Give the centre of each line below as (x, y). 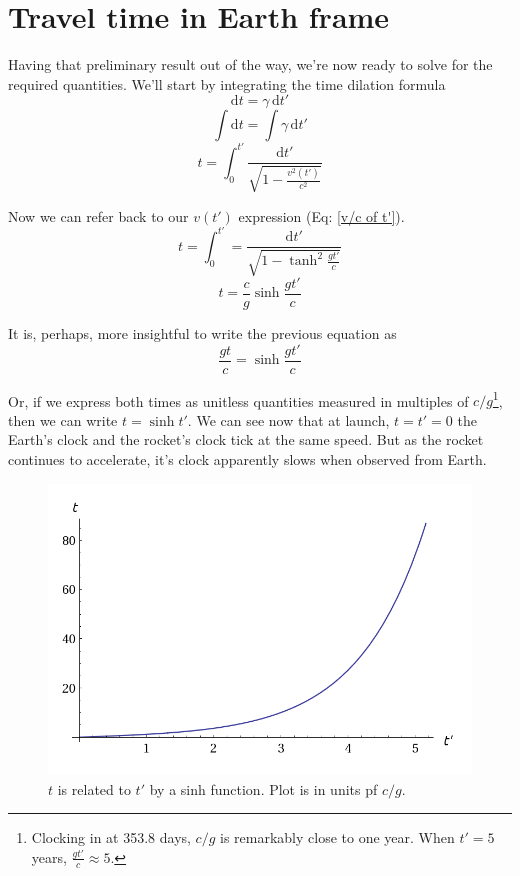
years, (49, 856)
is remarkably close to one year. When (337, 837)
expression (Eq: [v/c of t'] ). (321, 215)
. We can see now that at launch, (288, 419)
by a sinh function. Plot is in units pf (263, 788)
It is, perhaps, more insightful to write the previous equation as (202, 332)
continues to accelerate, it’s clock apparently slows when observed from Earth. (247, 459)
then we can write (63, 419)
